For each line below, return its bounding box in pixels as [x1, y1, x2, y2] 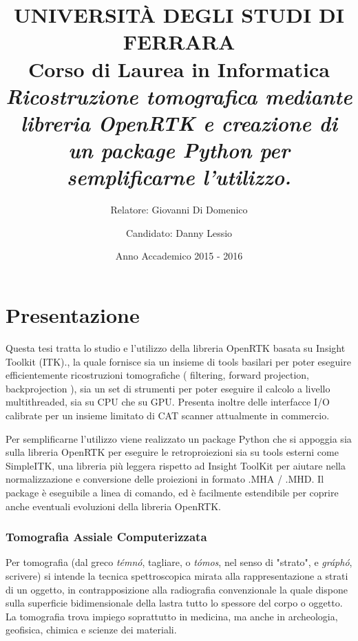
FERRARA [123, 28, 235, 56]
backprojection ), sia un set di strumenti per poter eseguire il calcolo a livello [6, 381, 330, 395]
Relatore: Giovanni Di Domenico [110, 202, 248, 217]
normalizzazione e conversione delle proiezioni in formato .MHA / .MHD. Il [6, 472, 324, 486]
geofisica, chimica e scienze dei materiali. [6, 622, 177, 637]
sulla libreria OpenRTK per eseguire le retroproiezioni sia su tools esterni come [6, 445, 339, 459]
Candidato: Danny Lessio [125, 225, 233, 240]
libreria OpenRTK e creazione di [20, 108, 338, 137]
